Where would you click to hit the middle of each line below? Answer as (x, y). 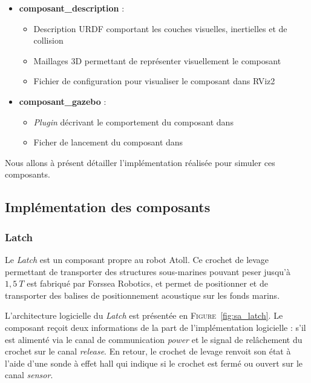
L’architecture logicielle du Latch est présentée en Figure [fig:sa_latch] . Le (144, 315)
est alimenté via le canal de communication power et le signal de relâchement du (154, 339)
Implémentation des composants (108, 207)
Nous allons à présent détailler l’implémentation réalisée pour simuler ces (140, 162)
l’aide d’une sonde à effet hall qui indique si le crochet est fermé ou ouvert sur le (154, 363)
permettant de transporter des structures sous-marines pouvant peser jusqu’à (148, 271)
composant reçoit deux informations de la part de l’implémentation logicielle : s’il (155, 327)
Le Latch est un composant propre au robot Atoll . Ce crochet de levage (137, 259)
